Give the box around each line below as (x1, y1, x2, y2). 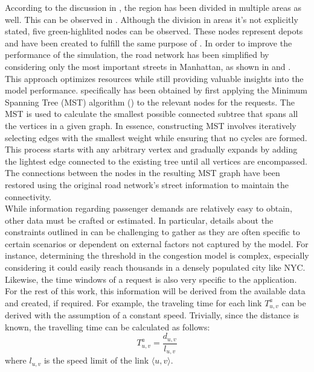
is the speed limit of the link (43, 354, 149, 367)
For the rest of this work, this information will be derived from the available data (5, 285, 306, 297)
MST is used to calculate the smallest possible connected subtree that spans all (5, 107, 298, 120)
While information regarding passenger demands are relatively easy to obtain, (5, 202, 292, 215)
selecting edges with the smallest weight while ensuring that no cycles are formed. (5, 131, 307, 143)
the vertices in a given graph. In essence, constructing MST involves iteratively (5, 119, 296, 131)
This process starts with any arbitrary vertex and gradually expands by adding (5, 143, 298, 156)
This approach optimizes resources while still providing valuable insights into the (5, 72, 304, 84)
